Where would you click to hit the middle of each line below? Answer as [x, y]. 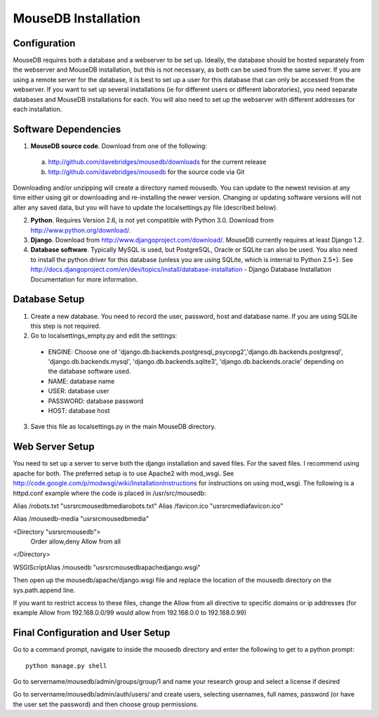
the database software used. [89, 371]
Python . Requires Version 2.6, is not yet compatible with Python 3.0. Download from [152, 221]
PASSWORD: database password [96, 401]
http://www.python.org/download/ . [81, 230]
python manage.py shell [66, 666]
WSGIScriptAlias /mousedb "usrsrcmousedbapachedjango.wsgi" [107, 567]
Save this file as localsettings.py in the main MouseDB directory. [123, 427]
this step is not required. [66, 326]
